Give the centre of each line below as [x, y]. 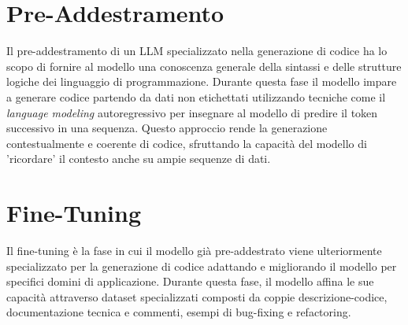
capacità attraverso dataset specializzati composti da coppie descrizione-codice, [197, 296]
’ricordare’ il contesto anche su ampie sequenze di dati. [139, 159]
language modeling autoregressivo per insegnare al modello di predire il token [192, 112]
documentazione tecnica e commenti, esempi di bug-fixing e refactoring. [179, 312]
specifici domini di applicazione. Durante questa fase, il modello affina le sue [190, 281]
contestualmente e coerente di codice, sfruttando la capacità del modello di [187, 143]
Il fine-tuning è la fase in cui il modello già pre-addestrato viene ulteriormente [194, 250]
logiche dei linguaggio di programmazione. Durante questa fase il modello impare [202, 81]
